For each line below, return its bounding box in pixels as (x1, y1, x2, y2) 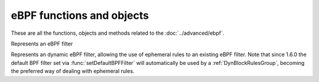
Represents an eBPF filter (11, 40, 73, 47)
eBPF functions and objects (11, 9, 149, 22)
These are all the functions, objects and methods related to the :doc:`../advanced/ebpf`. (11, 29, 224, 37)
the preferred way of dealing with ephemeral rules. (11, 68, 135, 75)
